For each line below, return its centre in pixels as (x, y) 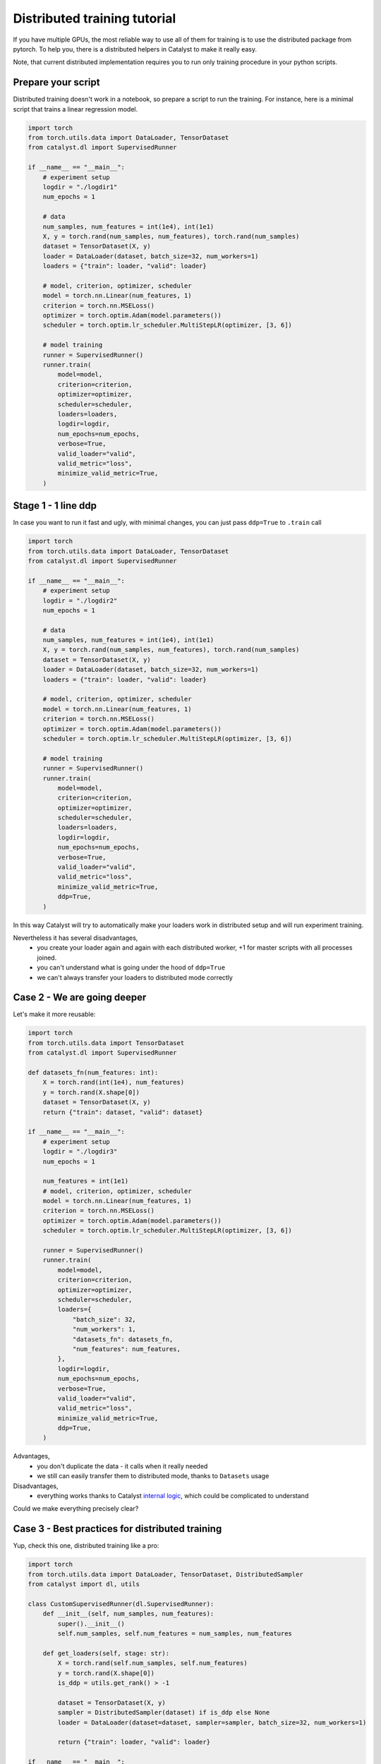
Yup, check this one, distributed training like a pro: (86, 1546)
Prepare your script (56, 82)
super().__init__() (91, 1624)
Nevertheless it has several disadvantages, (75, 938)
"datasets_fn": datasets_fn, (123, 1339)
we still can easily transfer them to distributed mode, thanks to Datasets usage (153, 1476)
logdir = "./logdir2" (80, 600)
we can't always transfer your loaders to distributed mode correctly (135, 977)
